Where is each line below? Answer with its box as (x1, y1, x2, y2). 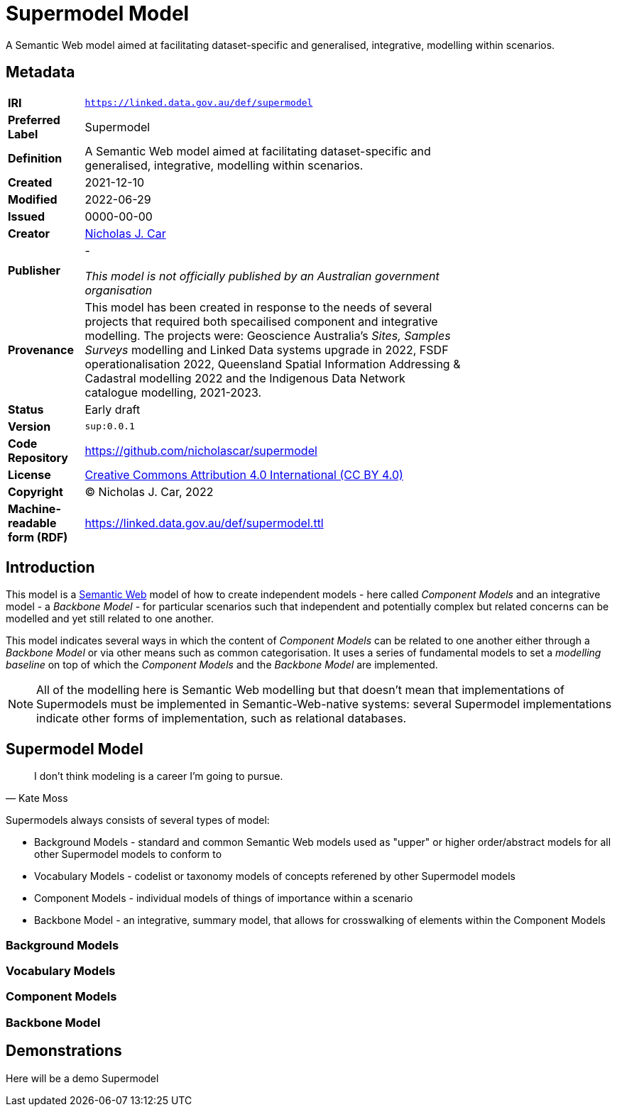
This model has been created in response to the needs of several (84, 299, 432, 314)
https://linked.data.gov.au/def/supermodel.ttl (84, 515, 324, 530)
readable (8, 515, 57, 530)
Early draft (84, 402, 141, 417)
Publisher (8, 263, 61, 277)
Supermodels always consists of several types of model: (6, 814, 270, 827)
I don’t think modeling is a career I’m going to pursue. (34, 770, 283, 783)
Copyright (8, 484, 63, 499)
